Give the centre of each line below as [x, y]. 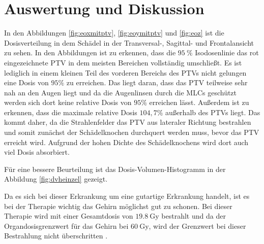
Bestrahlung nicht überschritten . [56, 236]
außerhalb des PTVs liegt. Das [213, 112]
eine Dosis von [26, 82]
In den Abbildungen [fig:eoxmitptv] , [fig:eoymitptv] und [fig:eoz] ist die [114, 33]
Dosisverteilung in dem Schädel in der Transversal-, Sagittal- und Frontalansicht [129, 42]
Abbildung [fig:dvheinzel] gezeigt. [56, 179]
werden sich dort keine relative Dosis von [68, 102]
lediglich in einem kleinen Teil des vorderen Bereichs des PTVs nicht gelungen [125, 72]
